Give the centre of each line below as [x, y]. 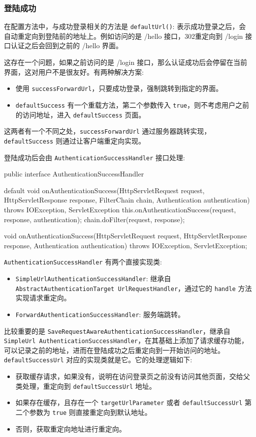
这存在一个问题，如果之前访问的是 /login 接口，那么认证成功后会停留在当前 [126, 62]
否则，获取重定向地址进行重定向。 [71, 428]
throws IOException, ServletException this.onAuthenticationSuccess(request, [120, 209]
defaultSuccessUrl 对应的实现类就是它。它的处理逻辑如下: [98, 360]
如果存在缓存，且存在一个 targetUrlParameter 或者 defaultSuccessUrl [129, 402]
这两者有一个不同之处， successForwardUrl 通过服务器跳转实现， [108, 131]
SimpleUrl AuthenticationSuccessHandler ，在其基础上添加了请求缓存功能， [126, 340]
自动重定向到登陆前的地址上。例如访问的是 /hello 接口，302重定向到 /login [124, 36]
